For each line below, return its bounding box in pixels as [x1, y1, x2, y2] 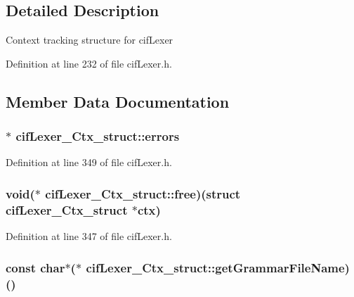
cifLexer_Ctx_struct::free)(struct [45, 184, 241, 202]
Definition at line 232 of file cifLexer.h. [6, 56, 172, 70]
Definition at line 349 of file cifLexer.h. [6, 155, 172, 170]
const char [6, 258, 65, 276]
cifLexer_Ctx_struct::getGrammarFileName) [86, 258, 350, 276]
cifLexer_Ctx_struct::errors [15, 127, 180, 145]
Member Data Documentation [6, 90, 230, 112]
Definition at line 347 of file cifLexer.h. [6, 229, 172, 244]
